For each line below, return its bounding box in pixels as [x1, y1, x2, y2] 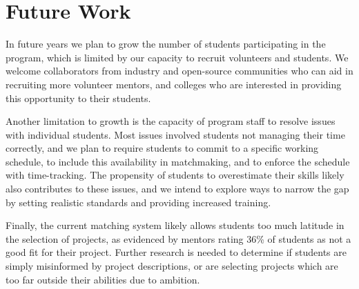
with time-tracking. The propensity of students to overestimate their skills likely [6, 168, 345, 182]
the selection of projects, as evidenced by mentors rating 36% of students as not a [6, 231, 351, 246]
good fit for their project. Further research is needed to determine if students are [6, 245, 347, 259]
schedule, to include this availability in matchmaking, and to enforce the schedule [6, 154, 350, 168]
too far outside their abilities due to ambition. [6, 272, 200, 286]
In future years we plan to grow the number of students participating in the [6, 37, 326, 51]
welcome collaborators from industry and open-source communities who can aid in [6, 63, 353, 78]
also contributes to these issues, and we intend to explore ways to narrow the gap [6, 181, 349, 196]
